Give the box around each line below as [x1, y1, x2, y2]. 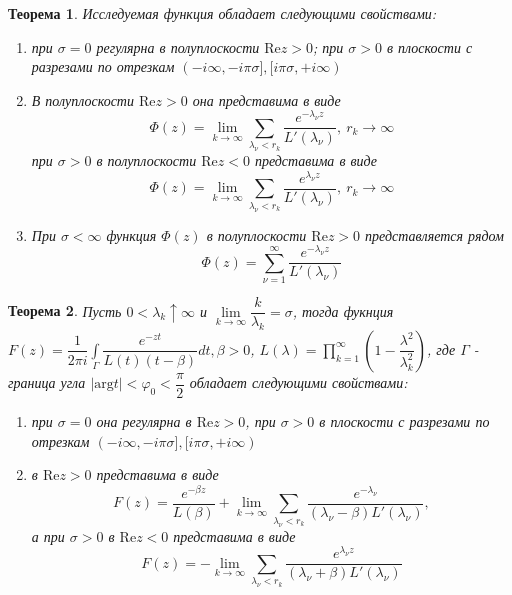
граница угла [8, 372, 86, 393]
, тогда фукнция [292, 300, 394, 321]
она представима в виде [192, 89, 341, 110]
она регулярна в [96, 411, 192, 432]
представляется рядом [365, 224, 504, 245]
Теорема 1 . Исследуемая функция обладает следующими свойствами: [8, 3, 437, 23]
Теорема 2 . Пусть [8, 300, 122, 321]
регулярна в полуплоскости [96, 36, 260, 57]
